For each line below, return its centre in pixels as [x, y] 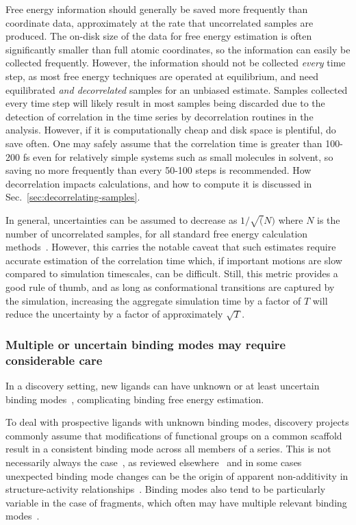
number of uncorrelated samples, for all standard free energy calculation [157, 233]
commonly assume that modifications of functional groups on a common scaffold [174, 435]
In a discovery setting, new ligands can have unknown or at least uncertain [163, 385]
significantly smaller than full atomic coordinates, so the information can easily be [178, 49]
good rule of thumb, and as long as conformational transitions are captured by [170, 287]
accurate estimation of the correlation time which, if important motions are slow [174, 260]
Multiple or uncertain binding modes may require [146, 344]
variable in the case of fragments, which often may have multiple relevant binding [176, 502]
